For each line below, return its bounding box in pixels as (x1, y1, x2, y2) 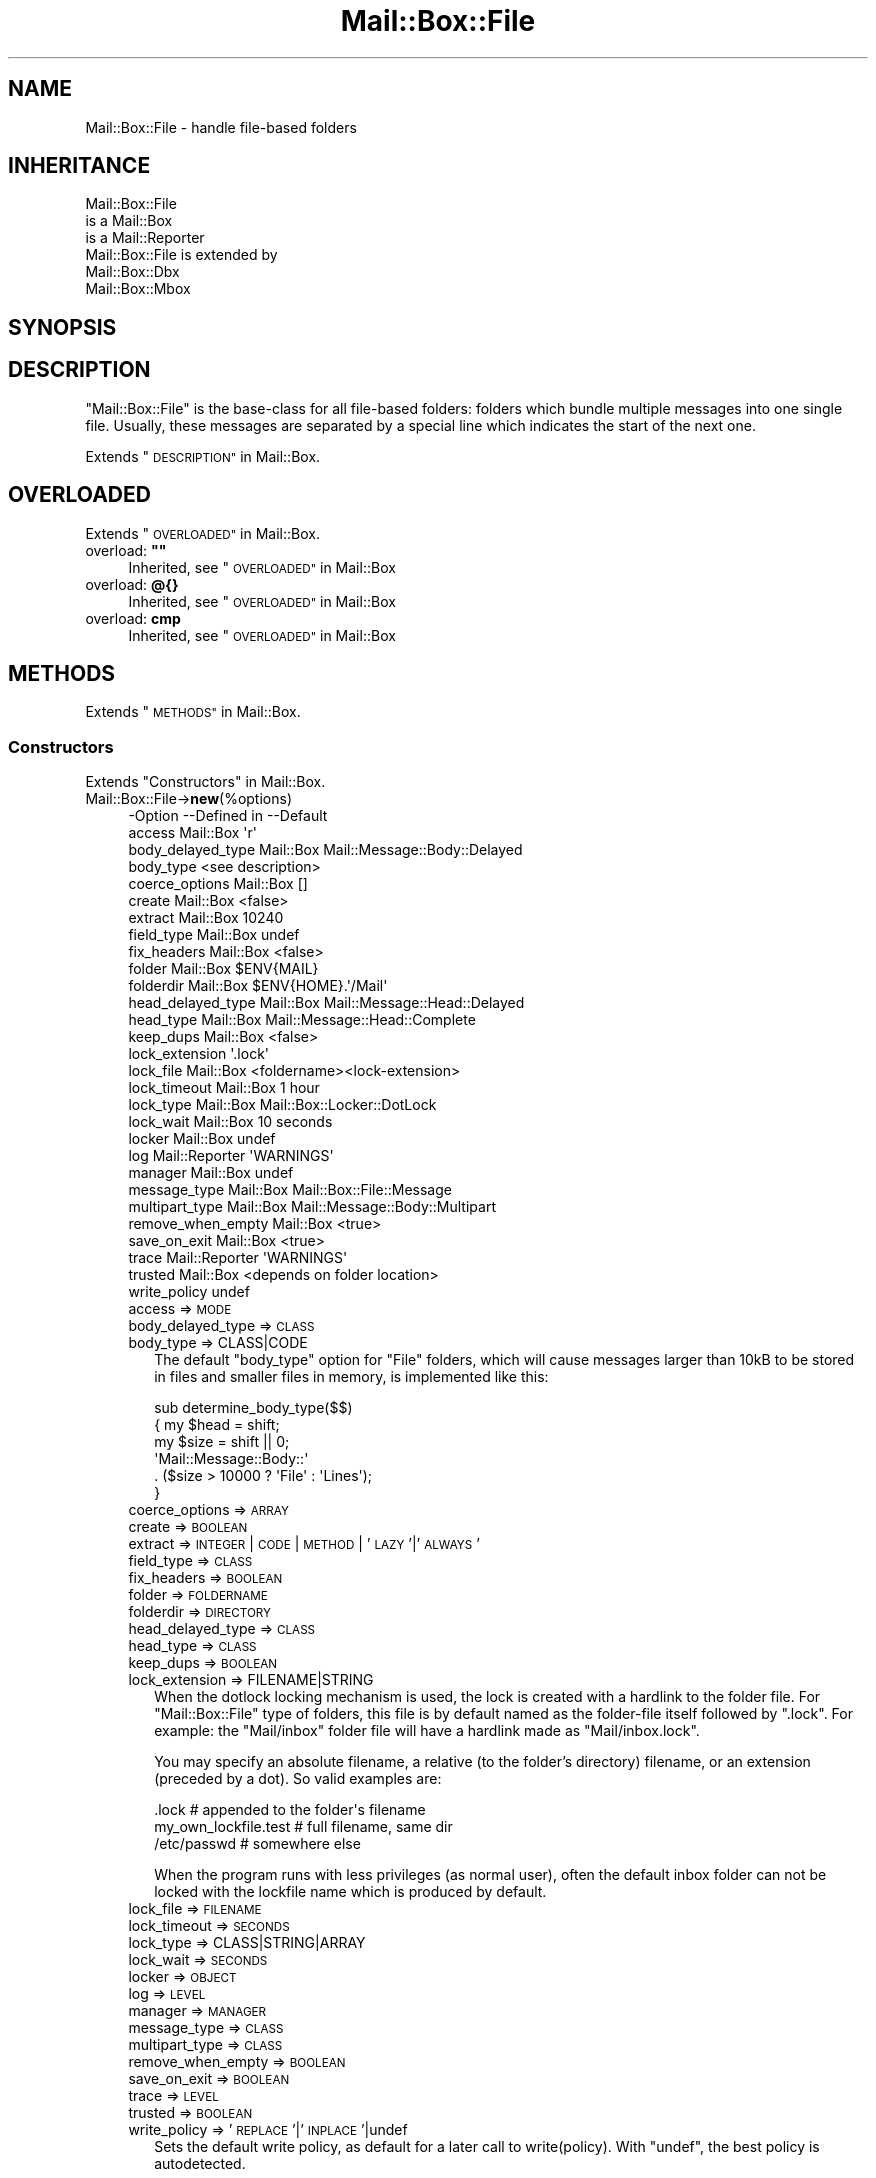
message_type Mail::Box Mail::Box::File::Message (128, 1181, 452, 1199)
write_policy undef (128, 1283, 250, 1301)
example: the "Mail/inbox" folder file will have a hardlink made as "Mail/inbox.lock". (154, 1722, 700, 1740)
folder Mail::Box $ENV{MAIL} (128, 960, 319, 978)
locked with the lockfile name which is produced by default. (154, 1883, 547, 1901)
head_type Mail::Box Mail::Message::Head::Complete (128, 1011, 476, 1029)
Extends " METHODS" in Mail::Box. (85, 703, 301, 721)
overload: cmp (85, 609, 181, 627)
